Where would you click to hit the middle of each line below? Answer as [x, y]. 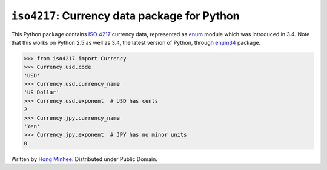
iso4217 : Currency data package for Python [125, 16]
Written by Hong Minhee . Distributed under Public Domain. [84, 159]
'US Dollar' [42, 93]
